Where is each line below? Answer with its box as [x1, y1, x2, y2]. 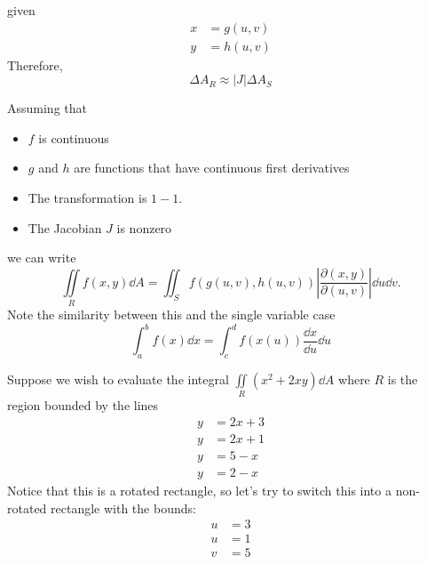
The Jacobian [28, 218, 102, 237]
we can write [7, 248, 76, 267]
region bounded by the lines [7, 396, 159, 415]
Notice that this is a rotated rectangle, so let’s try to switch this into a [7, 481, 391, 500]
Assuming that [7, 99, 87, 117]
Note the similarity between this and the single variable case [7, 305, 336, 324]
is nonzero [116, 218, 172, 237]
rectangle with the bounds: [51, 498, 196, 517]
